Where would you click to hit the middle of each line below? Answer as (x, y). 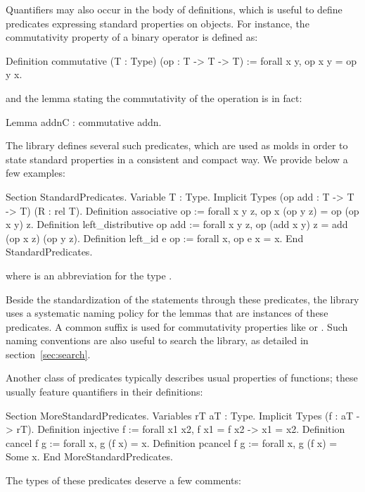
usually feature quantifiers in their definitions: (104, 392)
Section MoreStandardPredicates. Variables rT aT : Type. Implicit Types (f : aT (180, 415)
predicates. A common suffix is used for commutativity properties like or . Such (177, 326)
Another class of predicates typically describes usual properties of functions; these (182, 378)
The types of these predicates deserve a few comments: (123, 480)
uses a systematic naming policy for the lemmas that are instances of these (167, 313)
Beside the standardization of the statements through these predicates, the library (182, 299)
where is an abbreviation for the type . (89, 275)
